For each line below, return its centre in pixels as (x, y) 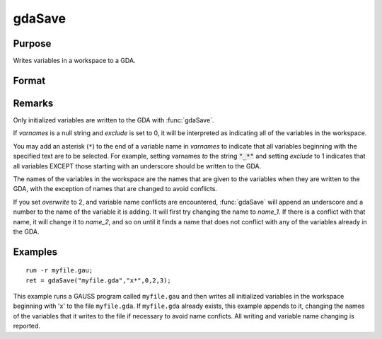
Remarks (33, 103)
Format (29, 80)
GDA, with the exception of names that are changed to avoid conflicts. (115, 189)
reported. (27, 326)
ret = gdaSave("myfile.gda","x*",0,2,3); (98, 280)
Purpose (32, 44)
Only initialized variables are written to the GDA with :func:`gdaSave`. (114, 120)
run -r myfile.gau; (59, 270)
